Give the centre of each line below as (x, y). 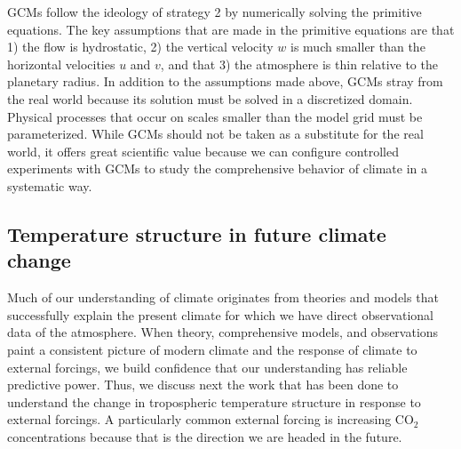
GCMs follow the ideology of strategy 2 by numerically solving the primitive (215, 12)
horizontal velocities (61, 64)
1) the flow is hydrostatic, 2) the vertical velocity (140, 47)
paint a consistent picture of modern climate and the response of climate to (212, 349)
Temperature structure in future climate (197, 233)
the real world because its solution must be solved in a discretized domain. (210, 98)
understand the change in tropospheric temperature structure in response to (214, 401)
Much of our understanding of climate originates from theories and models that (223, 297)
